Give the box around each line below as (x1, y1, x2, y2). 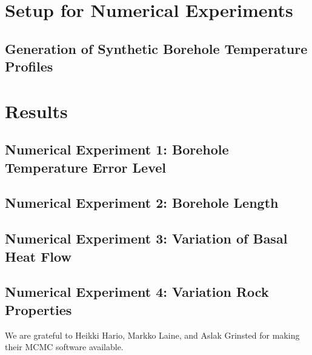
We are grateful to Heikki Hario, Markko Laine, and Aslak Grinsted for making (5, 328, 300, 341)
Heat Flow (5, 247, 71, 265)
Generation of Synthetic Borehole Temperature (5, 39, 308, 58)
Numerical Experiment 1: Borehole (5, 140, 229, 159)
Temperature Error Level (5, 158, 166, 176)
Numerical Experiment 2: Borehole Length (5, 193, 279, 212)
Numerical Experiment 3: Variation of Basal (5, 229, 288, 248)
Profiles (5, 57, 53, 76)
